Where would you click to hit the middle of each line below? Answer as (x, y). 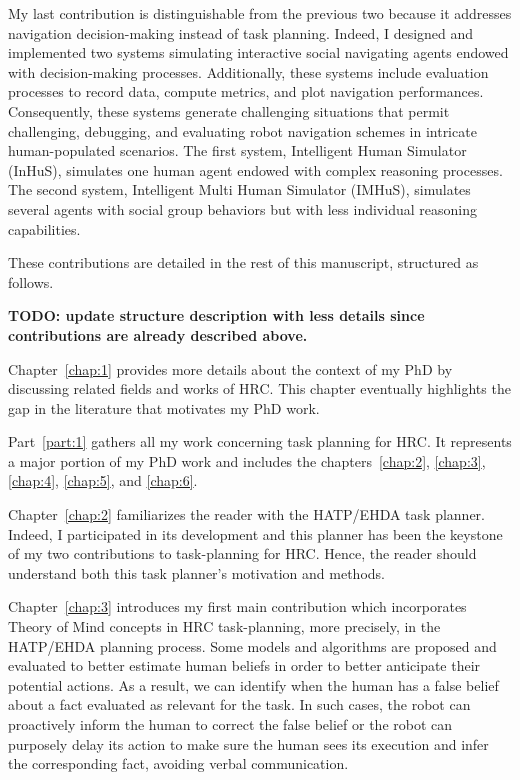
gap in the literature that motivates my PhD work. (164, 407)
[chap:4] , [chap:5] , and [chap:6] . (103, 480)
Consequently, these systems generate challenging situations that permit (229, 110)
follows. (31, 281)
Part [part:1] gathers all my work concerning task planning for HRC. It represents (260, 441)
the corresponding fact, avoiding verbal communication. (178, 763)
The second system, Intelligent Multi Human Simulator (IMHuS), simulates (239, 189)
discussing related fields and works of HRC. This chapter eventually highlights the (259, 388)
